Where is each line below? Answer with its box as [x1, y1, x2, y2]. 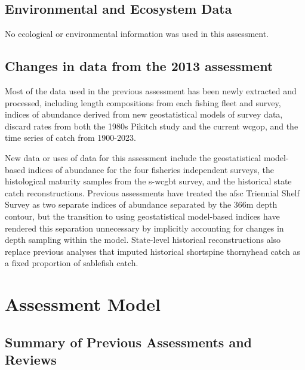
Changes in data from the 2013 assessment [5, 57, 273, 75]
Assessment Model [5, 292, 161, 316]
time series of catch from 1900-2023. [5, 131, 136, 144]
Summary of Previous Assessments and [5, 332, 252, 351]
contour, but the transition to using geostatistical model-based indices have [5, 209, 280, 222]
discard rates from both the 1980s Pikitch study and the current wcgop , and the [5, 119, 298, 132]
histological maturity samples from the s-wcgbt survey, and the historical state [5, 175, 292, 187]
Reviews [5, 350, 57, 369]
